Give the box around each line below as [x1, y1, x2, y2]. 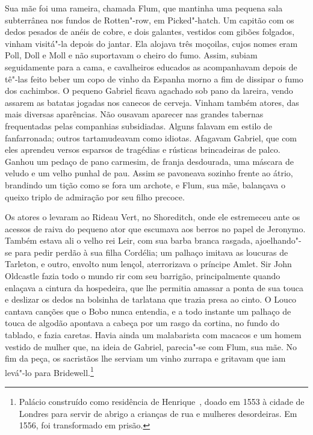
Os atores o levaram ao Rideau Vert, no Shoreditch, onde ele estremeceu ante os [5, 211, 300, 223]
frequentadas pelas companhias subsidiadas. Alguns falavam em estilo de [5, 119, 272, 132]
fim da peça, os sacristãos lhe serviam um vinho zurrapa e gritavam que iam [5, 352, 286, 365]
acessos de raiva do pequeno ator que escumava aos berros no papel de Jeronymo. [5, 222, 306, 235]
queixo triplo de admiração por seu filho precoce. [5, 190, 185, 203]
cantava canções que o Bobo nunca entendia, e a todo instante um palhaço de [5, 304, 291, 317]
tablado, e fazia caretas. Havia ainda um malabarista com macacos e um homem [5, 329, 302, 341]
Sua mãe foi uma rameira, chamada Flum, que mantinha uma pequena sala [5, 2, 283, 14]
